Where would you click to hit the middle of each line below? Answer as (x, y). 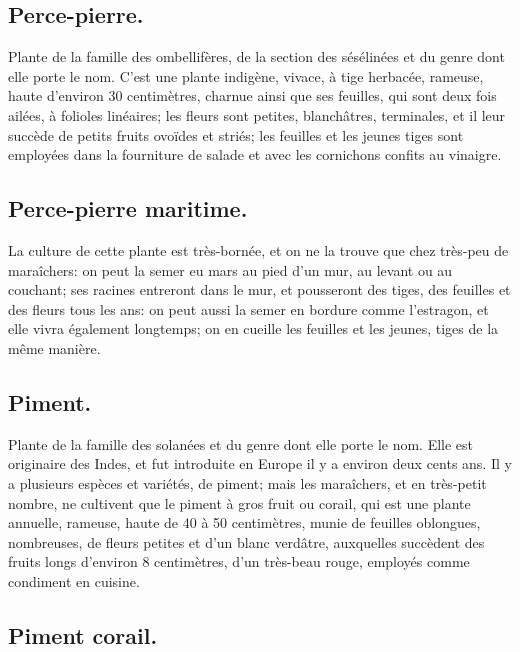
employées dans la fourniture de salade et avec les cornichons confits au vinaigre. (255, 154)
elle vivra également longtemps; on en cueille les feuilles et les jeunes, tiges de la (253, 328)
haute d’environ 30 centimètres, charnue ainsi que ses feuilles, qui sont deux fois (252, 95)
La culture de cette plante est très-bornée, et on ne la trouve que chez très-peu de (258, 249)
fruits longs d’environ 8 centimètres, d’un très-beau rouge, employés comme (239, 561)
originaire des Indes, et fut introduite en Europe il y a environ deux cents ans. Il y (260, 463)
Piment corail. (83, 634)
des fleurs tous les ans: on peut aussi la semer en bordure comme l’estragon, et (248, 308)
